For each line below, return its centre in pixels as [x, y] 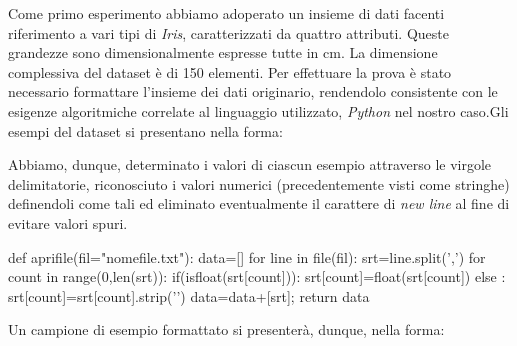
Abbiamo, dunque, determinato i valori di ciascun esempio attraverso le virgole [250, 164]
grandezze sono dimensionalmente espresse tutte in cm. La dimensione [223, 52]
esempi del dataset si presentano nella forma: [145, 130]
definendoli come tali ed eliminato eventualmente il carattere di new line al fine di [259, 203]
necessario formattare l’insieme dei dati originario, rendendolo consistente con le [253, 91]
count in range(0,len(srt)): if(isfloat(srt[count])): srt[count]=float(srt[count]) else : [257, 276]
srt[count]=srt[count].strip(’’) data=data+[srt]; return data [189, 295]
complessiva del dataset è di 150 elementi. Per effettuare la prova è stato [230, 71]
